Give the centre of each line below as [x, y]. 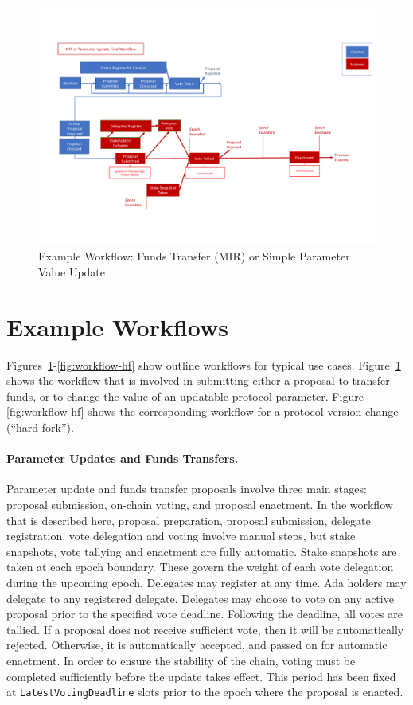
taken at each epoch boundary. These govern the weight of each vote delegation [200, 567]
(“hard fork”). [40, 427]
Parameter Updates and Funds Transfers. [122, 458]
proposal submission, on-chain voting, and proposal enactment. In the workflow [200, 505]
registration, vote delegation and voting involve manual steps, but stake [181, 536]
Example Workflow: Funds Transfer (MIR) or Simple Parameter [194, 256]
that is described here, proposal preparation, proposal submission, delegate [189, 520]
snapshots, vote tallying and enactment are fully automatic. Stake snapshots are [202, 551]
